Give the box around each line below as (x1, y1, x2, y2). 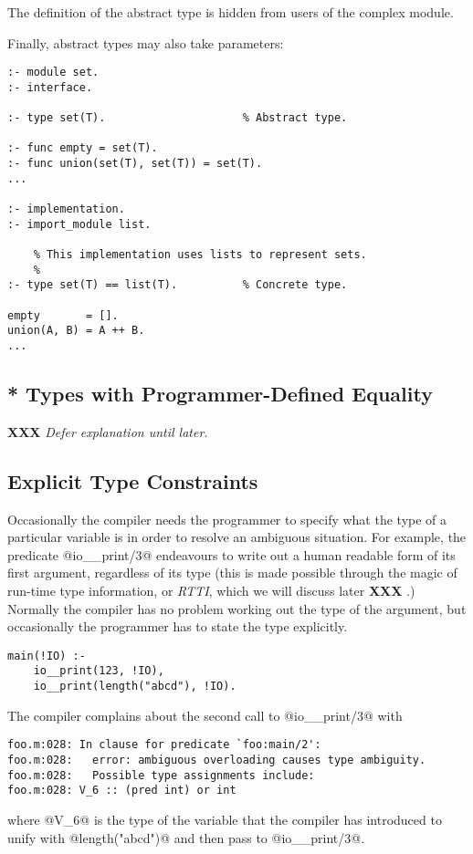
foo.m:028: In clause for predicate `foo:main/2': (7, 738, 321, 752)
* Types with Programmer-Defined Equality (7, 380, 433, 408)
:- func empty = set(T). (7, 141, 158, 155)
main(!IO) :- (7, 649, 86, 662)
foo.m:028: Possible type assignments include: (7, 768, 315, 782)
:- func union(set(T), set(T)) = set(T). (7, 157, 263, 171)
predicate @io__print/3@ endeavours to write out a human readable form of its (7, 545, 456, 564)
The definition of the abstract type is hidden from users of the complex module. (7, 3, 454, 21)
